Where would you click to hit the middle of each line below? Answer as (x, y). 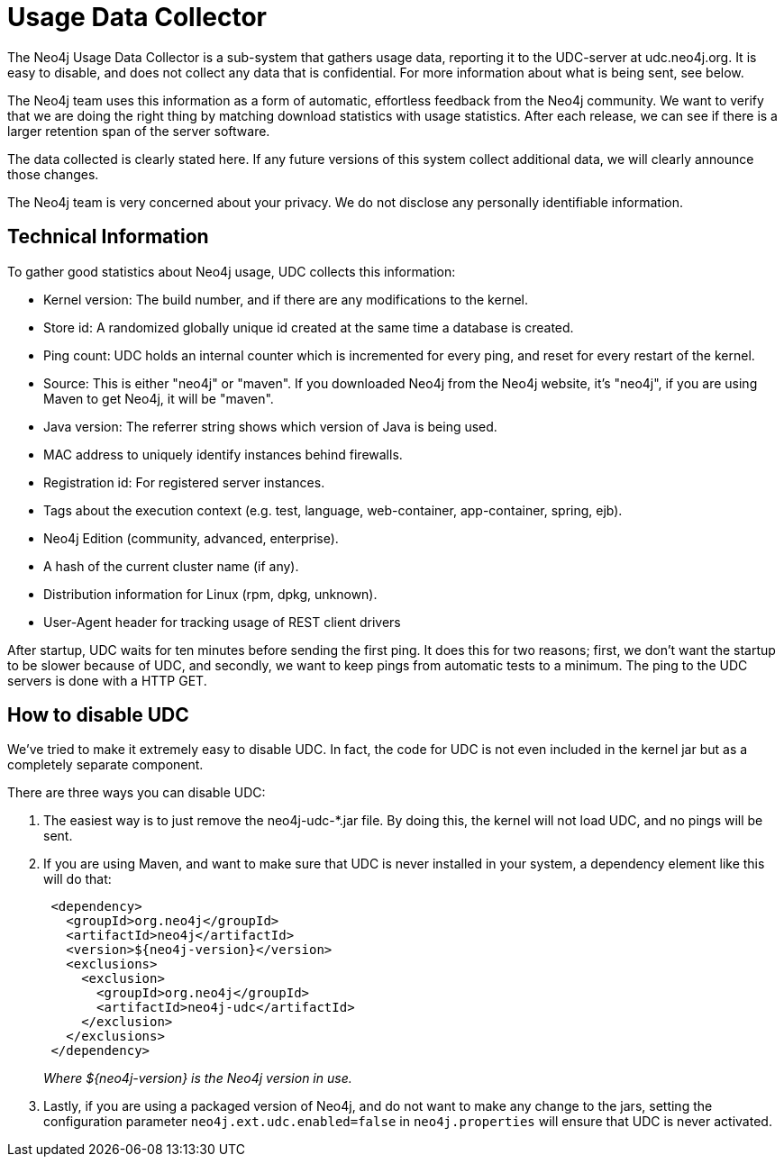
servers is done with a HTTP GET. (107, 680)
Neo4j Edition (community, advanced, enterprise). (191, 538)
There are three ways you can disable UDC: (137, 793)
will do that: (77, 879)
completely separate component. (105, 765)
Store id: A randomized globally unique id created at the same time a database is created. (309, 327)
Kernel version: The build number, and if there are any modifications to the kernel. (286, 299)
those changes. (53, 174)
